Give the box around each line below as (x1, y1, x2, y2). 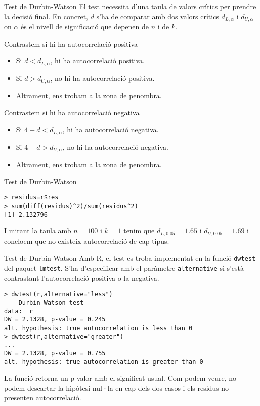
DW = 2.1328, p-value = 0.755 (4, 349, 106, 357)
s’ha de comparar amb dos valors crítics (96, 11, 219, 21)
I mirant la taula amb (4, 225, 71, 236)
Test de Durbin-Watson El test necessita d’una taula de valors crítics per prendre (4, 1, 256, 11)
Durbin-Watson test (18, 299, 84, 306)
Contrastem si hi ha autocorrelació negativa (4, 107, 140, 117)
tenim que (123, 225, 155, 236)
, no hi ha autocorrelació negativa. (62, 141, 168, 152)
